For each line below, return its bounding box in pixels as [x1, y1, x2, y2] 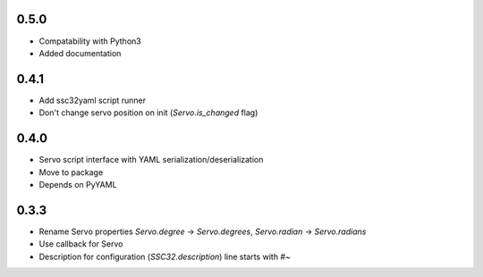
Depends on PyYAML [38, 179, 117, 189]
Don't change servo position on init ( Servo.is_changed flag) [38, 107, 258, 118]
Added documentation [38, 47, 122, 58]
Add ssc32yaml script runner [38, 95, 147, 105]
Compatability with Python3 [38, 36, 142, 46]
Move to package [38, 166, 104, 178]
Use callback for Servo [38, 239, 123, 249]
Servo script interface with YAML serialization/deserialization [38, 155, 264, 165]
